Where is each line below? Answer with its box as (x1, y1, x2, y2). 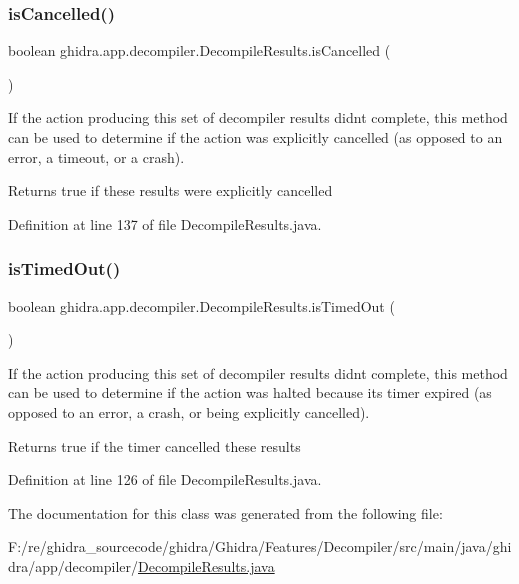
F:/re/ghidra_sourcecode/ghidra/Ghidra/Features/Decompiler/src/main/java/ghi (8, 536, 512, 557)
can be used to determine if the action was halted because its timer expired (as (8, 382, 492, 403)
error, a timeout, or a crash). (8, 146, 185, 167)
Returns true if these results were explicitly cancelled (8, 180, 333, 201)
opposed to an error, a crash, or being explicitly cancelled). (8, 401, 370, 422)
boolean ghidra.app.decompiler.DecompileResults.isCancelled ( (8, 40, 391, 61)
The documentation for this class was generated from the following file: (8, 502, 443, 523)
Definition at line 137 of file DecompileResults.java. (8, 213, 322, 234)
